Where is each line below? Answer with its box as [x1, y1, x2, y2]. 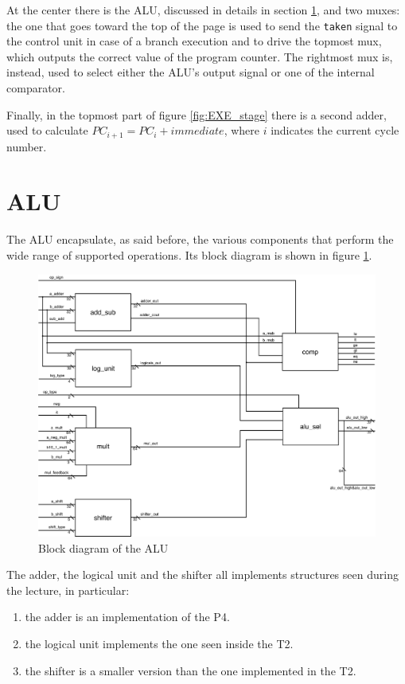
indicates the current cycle [271, 122, 399, 139]
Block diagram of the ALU [38, 539, 169, 556]
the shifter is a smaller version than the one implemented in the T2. [25, 662, 356, 678]
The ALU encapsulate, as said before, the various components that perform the [6, 231, 394, 248]
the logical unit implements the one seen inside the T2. [25, 635, 294, 652]
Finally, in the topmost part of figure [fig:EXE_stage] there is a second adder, [6, 106, 387, 123]
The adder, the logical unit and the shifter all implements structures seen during [6, 566, 399, 583]
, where [224, 122, 259, 139]
